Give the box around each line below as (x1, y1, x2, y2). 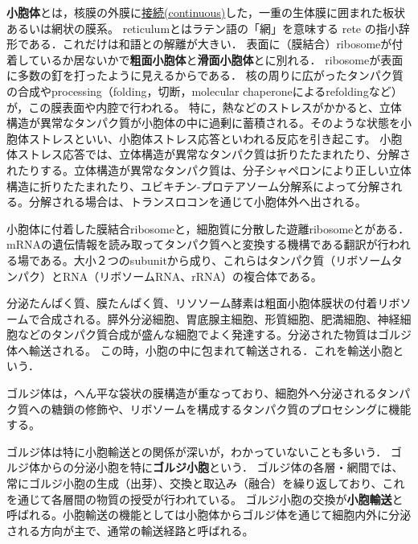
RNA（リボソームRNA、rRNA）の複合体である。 (62, 267, 322, 284)
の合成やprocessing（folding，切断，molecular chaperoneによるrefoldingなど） (6, 82, 403, 99)
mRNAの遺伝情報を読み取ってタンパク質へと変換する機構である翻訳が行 (6, 236, 389, 253)
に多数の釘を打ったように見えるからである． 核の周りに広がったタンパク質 (6, 67, 404, 84)
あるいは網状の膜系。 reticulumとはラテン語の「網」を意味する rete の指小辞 (6, 19, 410, 36)
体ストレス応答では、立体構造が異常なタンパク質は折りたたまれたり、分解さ (6, 146, 412, 163)
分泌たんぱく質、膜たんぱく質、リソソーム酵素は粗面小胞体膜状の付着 (6, 295, 378, 311)
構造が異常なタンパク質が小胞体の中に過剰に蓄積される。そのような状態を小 (6, 114, 412, 131)
